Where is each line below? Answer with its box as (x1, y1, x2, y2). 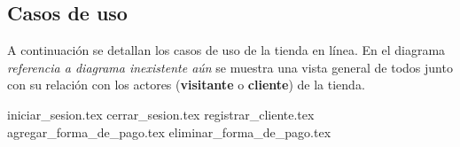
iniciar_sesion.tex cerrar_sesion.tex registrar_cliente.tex (7, 104, 315, 123)
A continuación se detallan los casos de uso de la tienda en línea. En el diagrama (7, 41, 446, 59)
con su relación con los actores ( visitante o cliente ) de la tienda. (7, 75, 365, 94)
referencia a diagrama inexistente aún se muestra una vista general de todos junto (7, 58, 453, 76)
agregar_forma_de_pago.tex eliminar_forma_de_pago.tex (7, 122, 331, 141)
